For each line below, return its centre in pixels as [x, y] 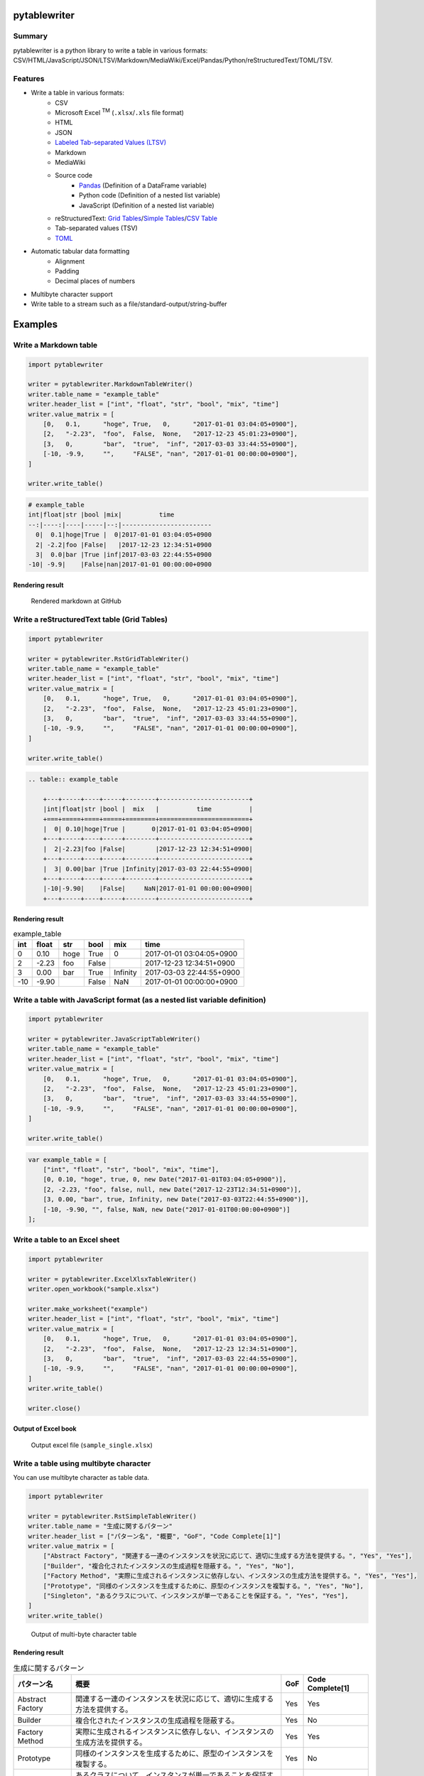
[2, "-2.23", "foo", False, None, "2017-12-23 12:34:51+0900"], [170, 1349]
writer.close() [54, 1408]
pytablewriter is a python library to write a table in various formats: [110, 50]
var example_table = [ [67, 1159]
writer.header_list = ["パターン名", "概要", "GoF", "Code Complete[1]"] [154, 1536]
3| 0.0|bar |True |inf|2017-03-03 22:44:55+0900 [124, 554]
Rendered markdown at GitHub [76, 601]
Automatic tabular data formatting [80, 251]
